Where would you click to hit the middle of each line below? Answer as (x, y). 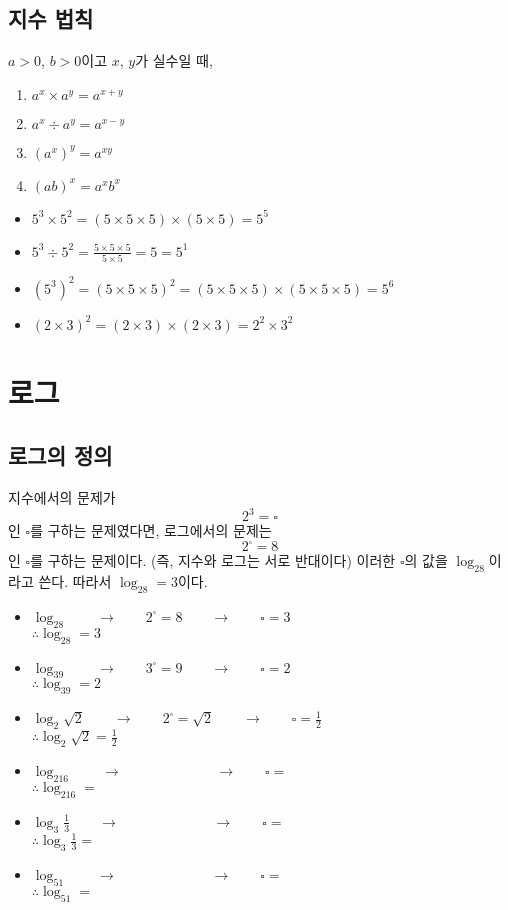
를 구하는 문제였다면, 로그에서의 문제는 (151, 530)
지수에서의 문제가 (62, 497)
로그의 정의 (60, 455)
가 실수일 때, (174, 60)
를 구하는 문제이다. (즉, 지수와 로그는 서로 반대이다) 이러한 (213, 560)
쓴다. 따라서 (75, 581)
